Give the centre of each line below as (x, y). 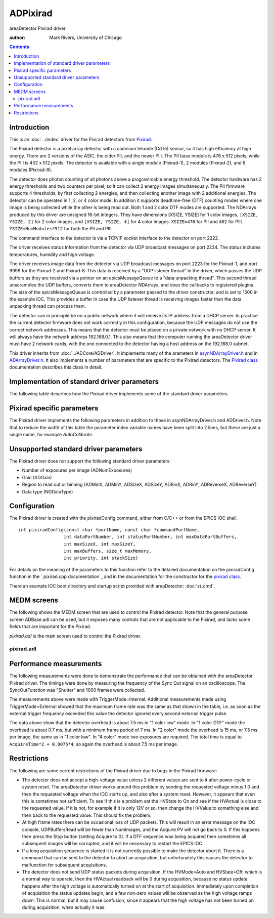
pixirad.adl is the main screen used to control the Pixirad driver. (75, 636)
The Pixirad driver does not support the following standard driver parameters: (90, 461)
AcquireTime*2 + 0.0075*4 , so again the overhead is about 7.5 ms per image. (94, 744)
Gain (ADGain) (37, 477)
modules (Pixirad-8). (31, 170)
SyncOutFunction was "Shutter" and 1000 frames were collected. (77, 690)
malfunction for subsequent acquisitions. (64, 865)
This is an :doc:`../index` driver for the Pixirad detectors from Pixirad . (81, 139)
